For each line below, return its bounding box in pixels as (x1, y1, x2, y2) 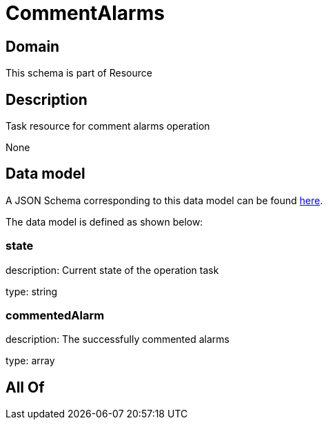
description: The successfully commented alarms (6, 333, 229, 346)
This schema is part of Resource (6, 67, 152, 79)
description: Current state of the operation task (6, 264, 219, 276)
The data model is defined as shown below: (6, 215, 203, 228)
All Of (6, 378, 45, 396)
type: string (6, 285, 58, 297)
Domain (6, 37, 60, 55)
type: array (6, 355, 55, 367)
